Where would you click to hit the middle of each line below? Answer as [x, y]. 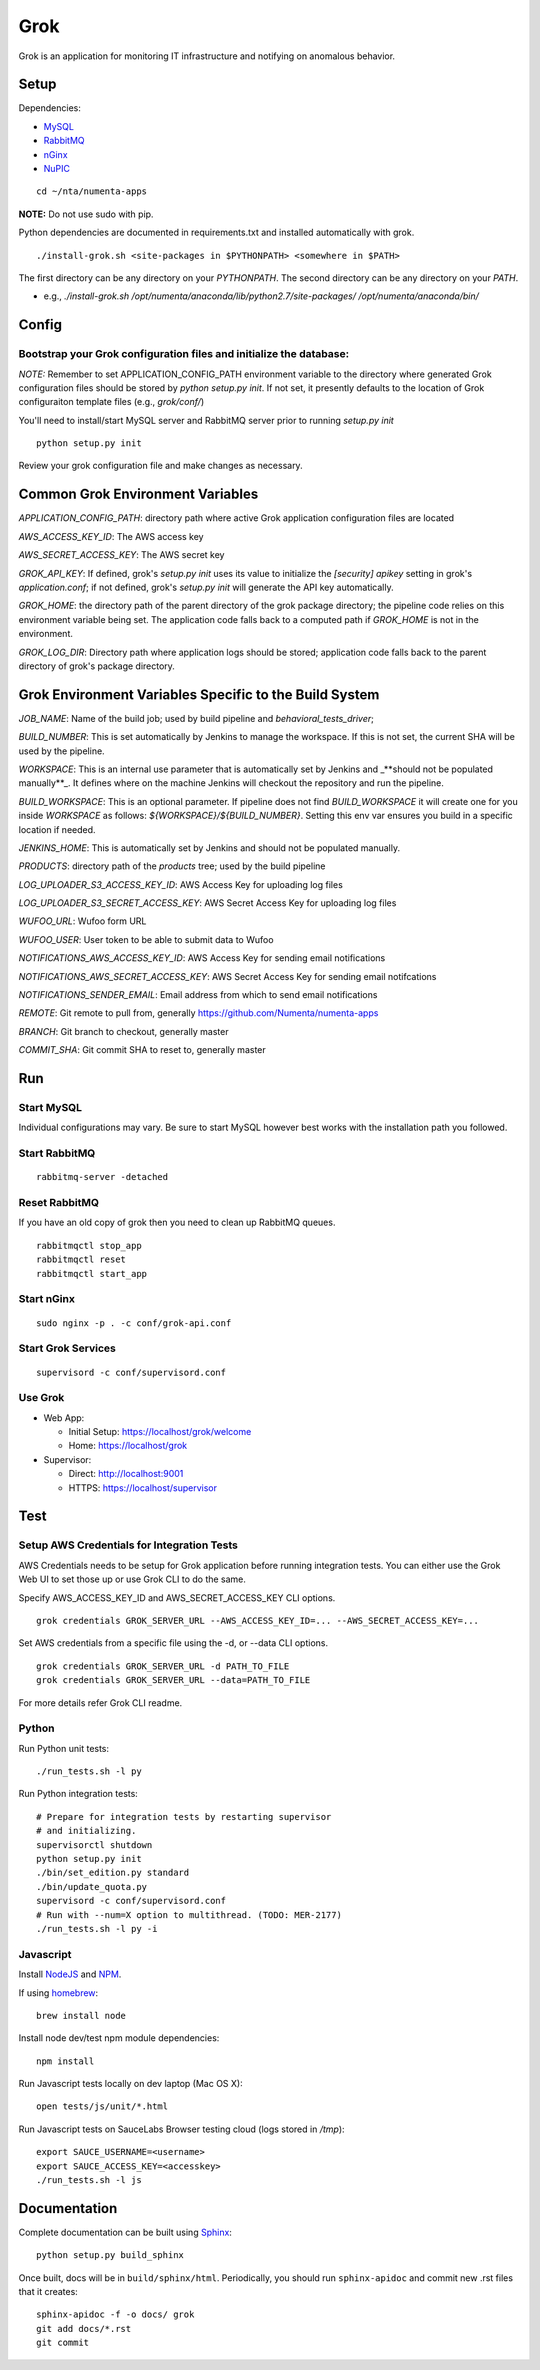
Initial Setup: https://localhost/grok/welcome [160, 1432]
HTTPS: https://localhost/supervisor [142, 1487]
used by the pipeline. [61, 751]
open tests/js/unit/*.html [102, 2106]
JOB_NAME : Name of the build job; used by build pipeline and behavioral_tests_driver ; [196, 718]
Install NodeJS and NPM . [70, 1974]
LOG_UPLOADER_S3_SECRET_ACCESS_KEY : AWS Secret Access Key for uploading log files [207, 903]
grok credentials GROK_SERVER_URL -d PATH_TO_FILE [163, 1666]
